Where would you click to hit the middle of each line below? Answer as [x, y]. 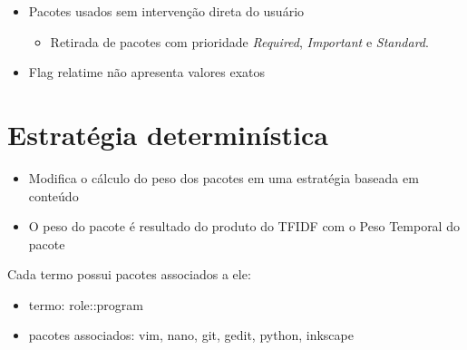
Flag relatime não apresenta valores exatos [147, 72]
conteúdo [54, 195]
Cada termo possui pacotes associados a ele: [129, 274]
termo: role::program [86, 304]
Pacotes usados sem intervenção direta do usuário [166, 11]
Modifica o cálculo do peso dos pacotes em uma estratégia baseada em [224, 177]
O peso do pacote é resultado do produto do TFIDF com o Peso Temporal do [244, 226]
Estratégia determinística [168, 134]
